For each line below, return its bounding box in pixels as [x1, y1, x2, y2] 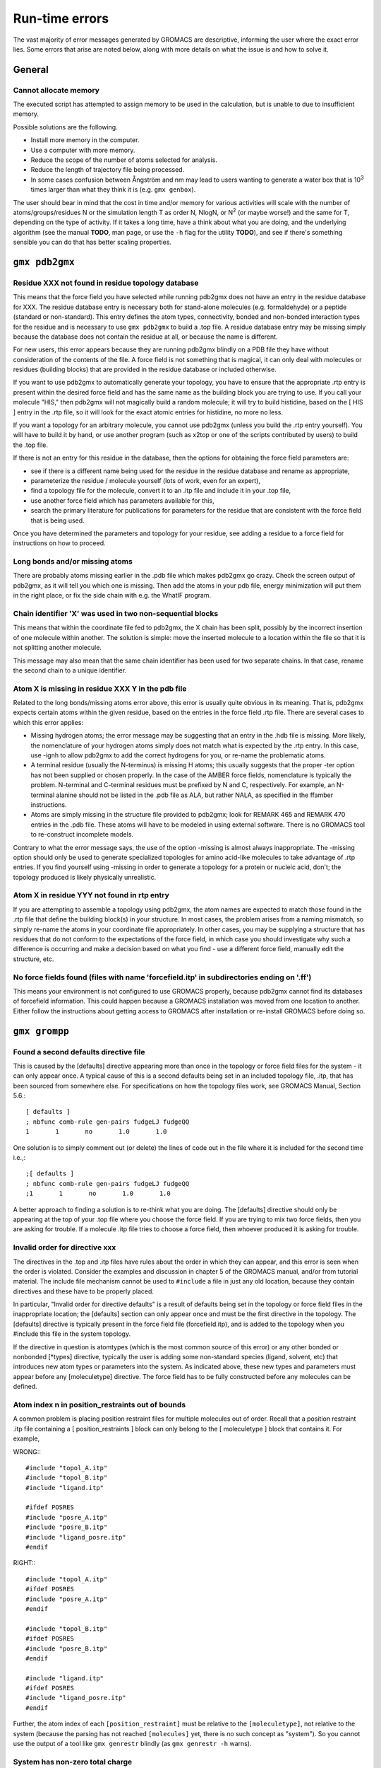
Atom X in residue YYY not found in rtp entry [13, 890, 169, 900]
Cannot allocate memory [13, 85, 100, 95]
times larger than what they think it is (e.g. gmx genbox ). [30, 185, 196, 194]
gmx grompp [13, 1025, 70, 1037]
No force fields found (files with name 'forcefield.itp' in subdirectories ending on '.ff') [13, 972, 312, 982]
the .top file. [13, 441, 49, 449]
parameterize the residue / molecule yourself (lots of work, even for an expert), [30, 476, 261, 484]
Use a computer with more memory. [30, 146, 135, 154]
